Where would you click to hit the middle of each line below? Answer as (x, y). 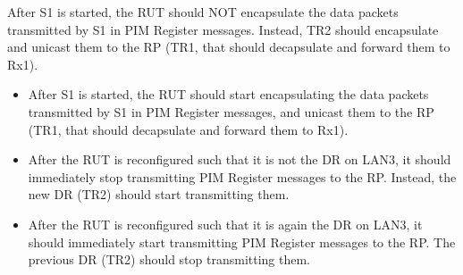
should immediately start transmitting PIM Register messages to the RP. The (242, 242)
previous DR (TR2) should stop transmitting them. (169, 259)
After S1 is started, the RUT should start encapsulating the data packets (228, 94)
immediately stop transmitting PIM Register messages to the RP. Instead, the (242, 176)
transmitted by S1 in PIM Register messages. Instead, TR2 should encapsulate (223, 29)
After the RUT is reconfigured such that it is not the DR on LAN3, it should (240, 159)
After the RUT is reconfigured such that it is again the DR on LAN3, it (225, 224)
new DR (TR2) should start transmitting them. (159, 194)
